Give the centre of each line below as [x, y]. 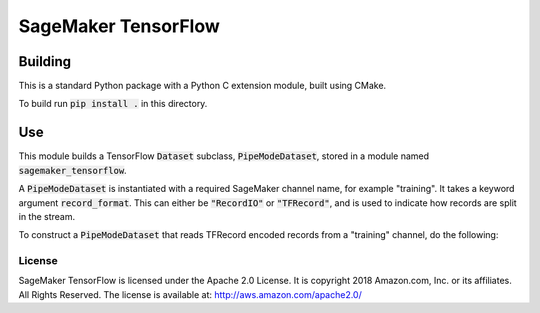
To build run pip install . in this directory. [113, 104]
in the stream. [47, 216]
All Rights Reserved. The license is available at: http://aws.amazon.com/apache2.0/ [190, 294]
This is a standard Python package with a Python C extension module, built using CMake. [202, 86]
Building [45, 61]
